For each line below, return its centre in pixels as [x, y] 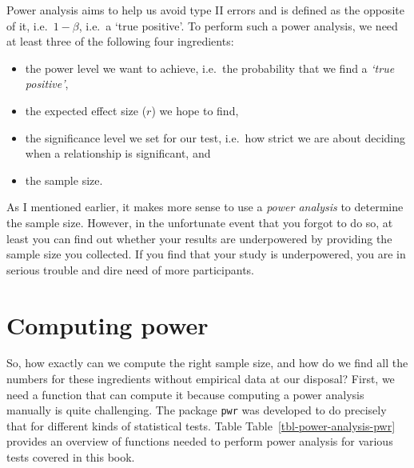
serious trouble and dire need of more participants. [131, 269]
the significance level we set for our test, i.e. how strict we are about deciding [215, 137]
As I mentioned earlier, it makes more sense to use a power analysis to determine [205, 207]
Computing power [107, 324]
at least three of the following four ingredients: [120, 41]
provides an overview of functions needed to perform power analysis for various [200, 441]
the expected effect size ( [86, 110]
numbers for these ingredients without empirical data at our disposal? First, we [201, 379]
